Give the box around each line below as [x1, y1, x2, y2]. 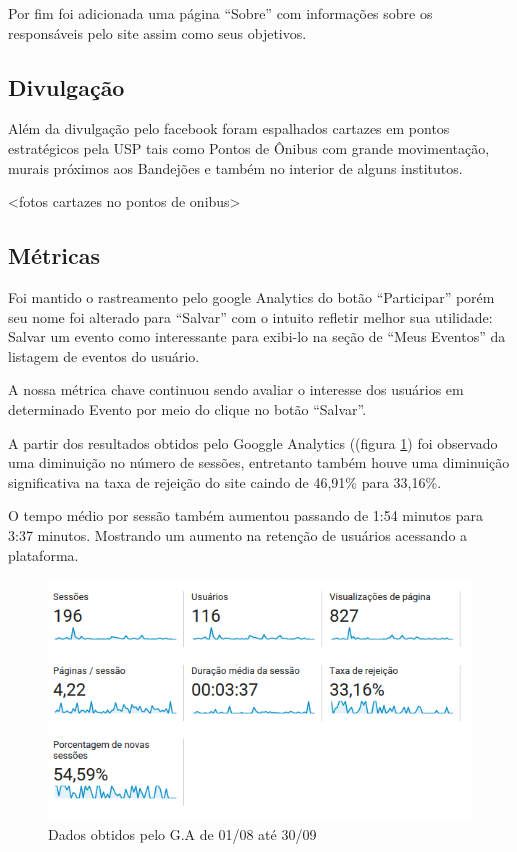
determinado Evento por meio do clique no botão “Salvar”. [8, 398, 367, 419]
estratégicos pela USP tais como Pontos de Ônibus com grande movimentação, [8, 137, 490, 158]
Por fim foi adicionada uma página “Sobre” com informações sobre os [8, 3, 433, 23]
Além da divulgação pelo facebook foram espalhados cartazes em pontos [8, 118, 450, 139]
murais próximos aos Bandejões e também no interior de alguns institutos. [8, 157, 463, 178]
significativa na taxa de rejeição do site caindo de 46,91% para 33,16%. [8, 471, 442, 492]
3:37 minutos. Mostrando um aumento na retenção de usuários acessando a [8, 524, 468, 545]
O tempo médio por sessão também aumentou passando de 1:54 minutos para [8, 505, 483, 526]
